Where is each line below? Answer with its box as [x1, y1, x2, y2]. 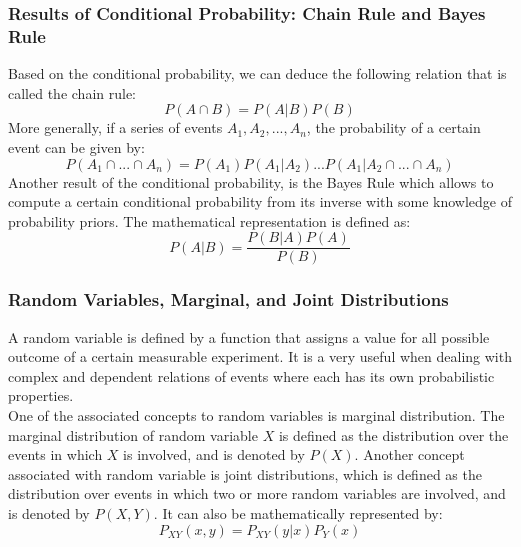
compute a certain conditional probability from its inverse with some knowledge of [8, 191, 512, 212]
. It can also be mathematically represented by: [153, 502, 443, 523]
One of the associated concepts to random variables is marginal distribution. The [8, 404, 505, 425]
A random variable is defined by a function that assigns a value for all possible [8, 326, 490, 347]
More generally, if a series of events [8, 117, 223, 138]
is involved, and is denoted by [123, 444, 305, 465]
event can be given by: [8, 136, 145, 157]
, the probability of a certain [306, 117, 481, 138]
